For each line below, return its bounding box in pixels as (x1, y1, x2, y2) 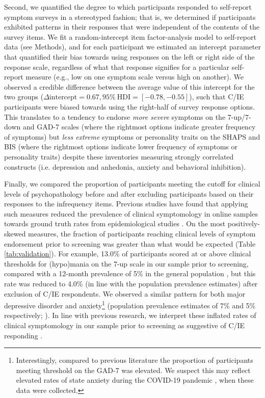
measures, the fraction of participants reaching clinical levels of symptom (28, 228, 256, 239)
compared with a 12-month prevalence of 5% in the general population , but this (4, 268, 256, 279)
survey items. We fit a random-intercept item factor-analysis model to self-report (4, 31, 256, 42)
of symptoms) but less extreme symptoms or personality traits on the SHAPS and (4, 131, 260, 142)
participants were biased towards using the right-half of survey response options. (4, 101, 255, 112)
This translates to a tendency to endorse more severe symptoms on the (4, 111, 226, 122)
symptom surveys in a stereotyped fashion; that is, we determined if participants (4, 11, 256, 22)
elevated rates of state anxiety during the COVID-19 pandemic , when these (16, 375, 254, 385)
